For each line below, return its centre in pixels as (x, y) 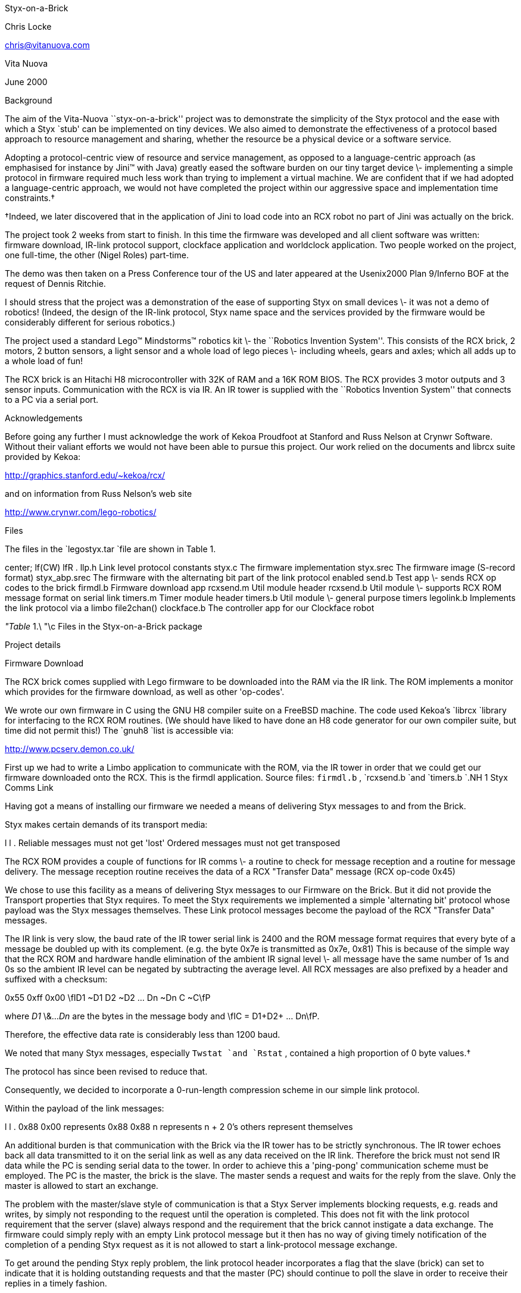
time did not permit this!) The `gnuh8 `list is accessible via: (119, 730)
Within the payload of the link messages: (85, 1108)
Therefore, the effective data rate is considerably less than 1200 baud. (143, 1034)
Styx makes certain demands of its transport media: (106, 824)
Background (29, 100)
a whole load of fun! (44, 361)
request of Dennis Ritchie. (55, 284)
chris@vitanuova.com (47, 45)
